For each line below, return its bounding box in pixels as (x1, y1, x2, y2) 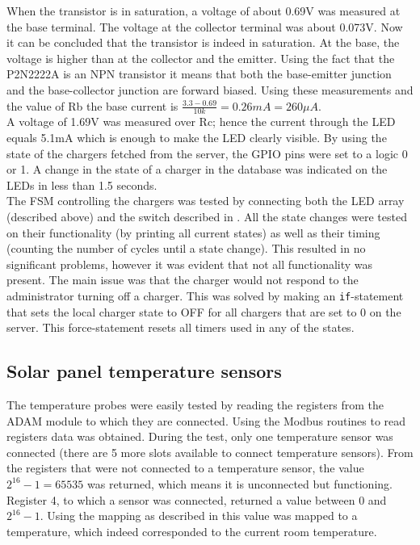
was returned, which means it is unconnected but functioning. (87, 475, 393, 492)
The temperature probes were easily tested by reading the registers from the (6, 396, 384, 413)
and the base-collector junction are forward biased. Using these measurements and (6, 81, 414, 98)
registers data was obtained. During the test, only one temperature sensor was (6, 428, 393, 445)
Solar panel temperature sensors (6, 358, 282, 384)
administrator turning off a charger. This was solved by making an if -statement (6, 287, 404, 304)
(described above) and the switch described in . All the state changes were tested (6, 208, 407, 224)
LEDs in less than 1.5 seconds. (6, 176, 157, 193)
